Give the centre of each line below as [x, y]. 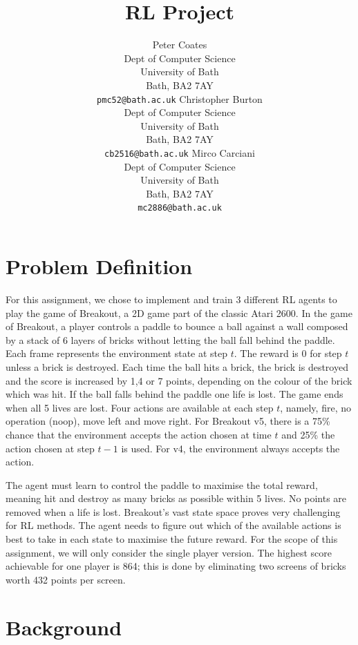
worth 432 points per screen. [66, 579]
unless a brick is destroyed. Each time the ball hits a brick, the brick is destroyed [177, 366]
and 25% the [308, 434]
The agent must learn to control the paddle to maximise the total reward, [162, 484]
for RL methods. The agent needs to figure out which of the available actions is [173, 525]
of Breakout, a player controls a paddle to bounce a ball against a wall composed [177, 326]
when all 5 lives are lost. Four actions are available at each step [140, 407]
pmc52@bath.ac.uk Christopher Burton [180, 98]
